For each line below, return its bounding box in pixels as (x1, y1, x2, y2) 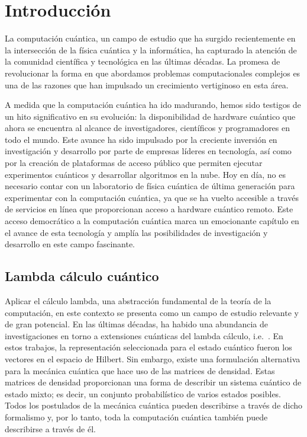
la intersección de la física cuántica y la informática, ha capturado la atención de (5, 43, 297, 56)
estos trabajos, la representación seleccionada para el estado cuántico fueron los (5, 341, 292, 353)
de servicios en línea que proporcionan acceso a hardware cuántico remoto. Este (5, 203, 293, 215)
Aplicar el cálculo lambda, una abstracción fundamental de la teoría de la (5, 295, 272, 307)
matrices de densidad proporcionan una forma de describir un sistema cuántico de (5, 376, 302, 388)
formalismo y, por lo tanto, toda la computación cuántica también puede (5, 410, 268, 423)
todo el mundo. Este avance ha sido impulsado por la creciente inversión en (5, 133, 277, 145)
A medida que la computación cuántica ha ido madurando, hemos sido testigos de (5, 98, 301, 111)
